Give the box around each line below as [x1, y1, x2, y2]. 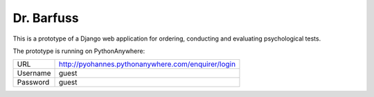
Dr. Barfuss [12, 10, 79, 25]
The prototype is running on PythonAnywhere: [12, 47, 145, 55]
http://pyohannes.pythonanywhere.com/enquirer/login [58, 59, 235, 69]
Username [17, 69, 51, 78]
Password [17, 78, 50, 87]
